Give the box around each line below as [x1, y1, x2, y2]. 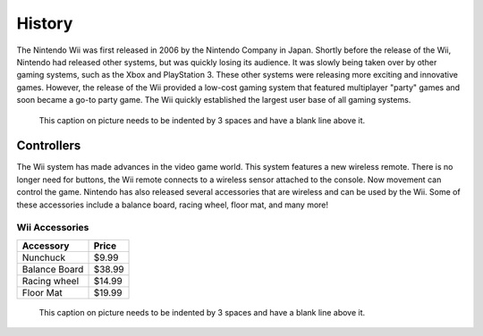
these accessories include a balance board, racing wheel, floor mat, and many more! [16, 199, 329, 210]
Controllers [16, 139, 81, 154]
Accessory [21, 239, 70, 252]
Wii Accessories [16, 222, 89, 234]
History [16, 13, 73, 33]
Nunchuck [21, 251, 66, 264]
